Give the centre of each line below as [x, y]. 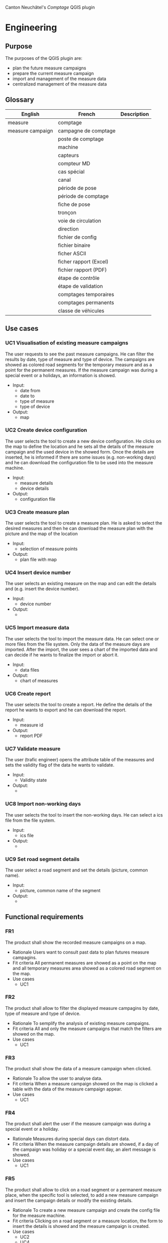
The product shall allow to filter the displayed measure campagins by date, [82, 1008]
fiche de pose [74, 204]
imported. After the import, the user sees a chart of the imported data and [81, 649]
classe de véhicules [81, 311]
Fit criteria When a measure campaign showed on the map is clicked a [85, 1084]
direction [68, 229]
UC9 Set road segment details [42, 859]
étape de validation [80, 286]
